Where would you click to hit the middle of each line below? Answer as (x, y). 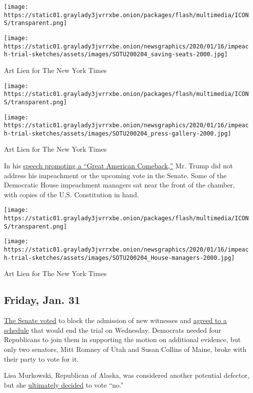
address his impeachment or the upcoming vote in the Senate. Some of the (115, 175)
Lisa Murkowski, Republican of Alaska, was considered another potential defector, (127, 375)
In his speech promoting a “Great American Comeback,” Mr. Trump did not (118, 166)
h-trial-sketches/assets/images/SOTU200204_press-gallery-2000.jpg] (118, 133)
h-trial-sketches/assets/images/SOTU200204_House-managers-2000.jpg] (119, 258)
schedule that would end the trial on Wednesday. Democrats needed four (113, 330)
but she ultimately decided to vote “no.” (64, 384)
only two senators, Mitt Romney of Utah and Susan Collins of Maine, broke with (125, 349)
